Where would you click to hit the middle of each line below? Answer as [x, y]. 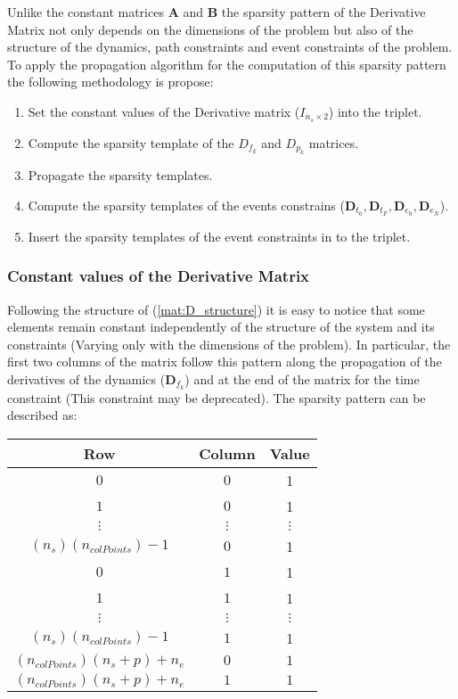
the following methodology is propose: [110, 82]
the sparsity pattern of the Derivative [323, 12]
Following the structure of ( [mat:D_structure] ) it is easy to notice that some [216, 309]
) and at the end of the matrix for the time [302, 378]
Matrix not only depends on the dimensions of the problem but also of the [210, 29]
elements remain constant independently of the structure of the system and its [221, 327]
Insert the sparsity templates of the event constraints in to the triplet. [219, 236]
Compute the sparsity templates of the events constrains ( [186, 205]
